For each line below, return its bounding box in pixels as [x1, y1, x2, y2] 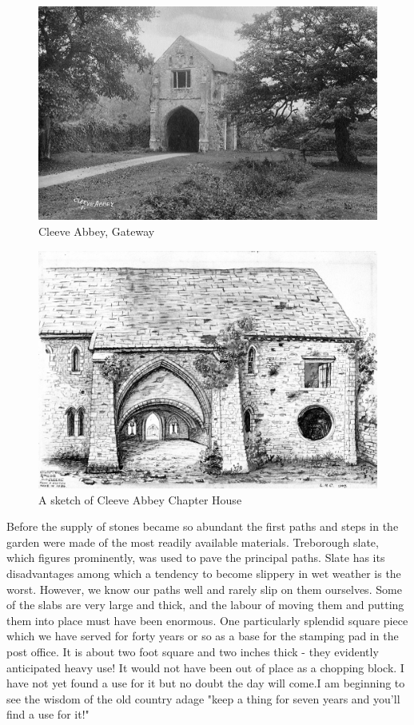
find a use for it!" [6, 706, 90, 723]
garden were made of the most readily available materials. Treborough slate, [6, 533, 379, 550]
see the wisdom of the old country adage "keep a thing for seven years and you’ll [6, 690, 400, 707]
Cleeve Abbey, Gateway [38, 223, 155, 240]
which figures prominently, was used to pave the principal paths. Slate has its [6, 549, 385, 566]
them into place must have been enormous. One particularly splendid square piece [6, 611, 408, 628]
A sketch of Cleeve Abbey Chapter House [38, 491, 242, 508]
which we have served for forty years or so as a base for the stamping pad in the [6, 627, 399, 644]
